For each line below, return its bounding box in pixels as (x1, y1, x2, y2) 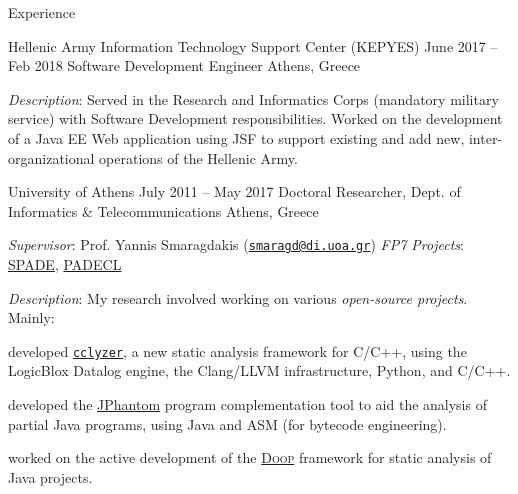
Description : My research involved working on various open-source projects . (8, 287, 468, 308)
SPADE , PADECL (8, 254, 122, 274)
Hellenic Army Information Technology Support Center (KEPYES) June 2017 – (8, 35, 498, 56)
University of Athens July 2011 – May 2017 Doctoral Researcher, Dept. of (8, 181, 461, 202)
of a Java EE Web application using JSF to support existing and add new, (8, 127, 465, 148)
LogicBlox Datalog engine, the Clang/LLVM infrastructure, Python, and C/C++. (8, 360, 511, 381)
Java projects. (8, 466, 93, 487)
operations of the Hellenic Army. (99, 147, 298, 168)
